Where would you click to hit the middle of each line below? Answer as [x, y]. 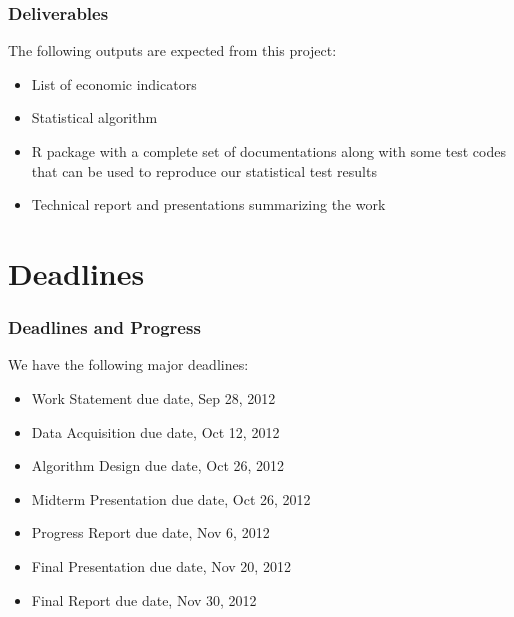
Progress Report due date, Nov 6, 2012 [150, 532]
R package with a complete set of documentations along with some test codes [268, 151]
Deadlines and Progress [104, 327]
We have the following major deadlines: [128, 364]
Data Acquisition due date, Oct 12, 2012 [155, 431]
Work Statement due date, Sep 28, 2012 [153, 397]
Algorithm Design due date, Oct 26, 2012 [158, 465]
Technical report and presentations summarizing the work [208, 204]
